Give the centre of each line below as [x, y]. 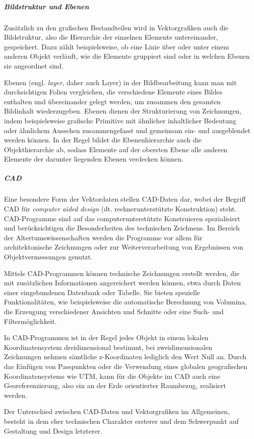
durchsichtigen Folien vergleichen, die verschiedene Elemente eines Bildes [113, 92]
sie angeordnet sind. [34, 65]
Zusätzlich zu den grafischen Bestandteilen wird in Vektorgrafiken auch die [116, 27]
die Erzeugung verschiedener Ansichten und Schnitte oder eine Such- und [114, 311]
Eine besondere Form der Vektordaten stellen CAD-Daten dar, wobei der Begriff [125, 199]
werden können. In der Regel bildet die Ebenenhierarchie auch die [103, 140]
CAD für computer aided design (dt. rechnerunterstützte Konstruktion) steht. [120, 209]
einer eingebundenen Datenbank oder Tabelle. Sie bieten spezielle [102, 292]
